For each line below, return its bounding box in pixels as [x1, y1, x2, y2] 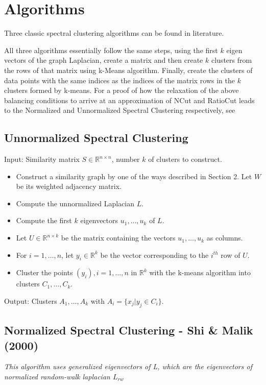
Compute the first [16, 215, 72, 226]
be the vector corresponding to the [100, 249, 209, 260]
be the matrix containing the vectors [61, 232, 176, 243]
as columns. [206, 232, 243, 243]
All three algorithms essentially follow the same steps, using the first [4, 44, 218, 55]
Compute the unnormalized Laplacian [16, 198, 135, 208]
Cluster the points [16, 267, 73, 278]
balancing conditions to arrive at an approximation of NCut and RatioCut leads [4, 94, 255, 105]
